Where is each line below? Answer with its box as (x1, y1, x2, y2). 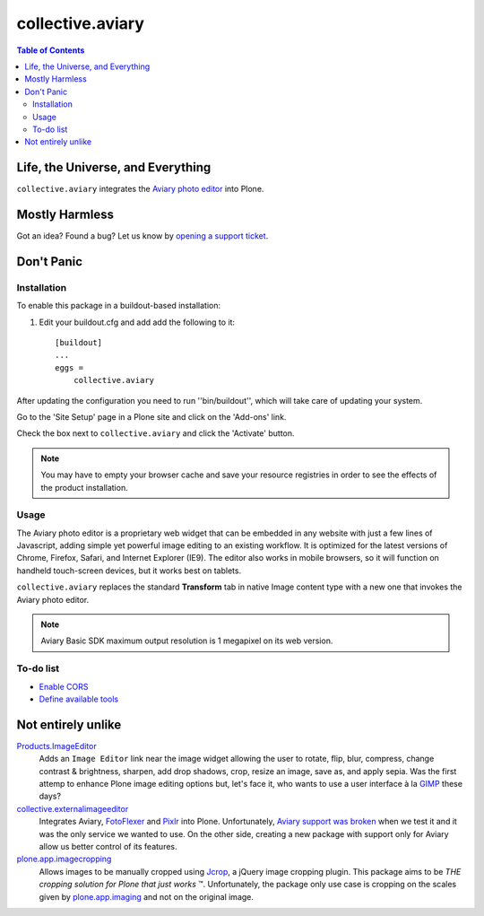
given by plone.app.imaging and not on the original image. (39, 891, 255, 902)
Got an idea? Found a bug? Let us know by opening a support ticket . (16, 231, 269, 241)
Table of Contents (16, 45, 85, 56)
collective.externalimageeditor (16, 803, 129, 814)
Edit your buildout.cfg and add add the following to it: (39, 317, 236, 327)
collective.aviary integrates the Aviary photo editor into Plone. (16, 184, 264, 195)
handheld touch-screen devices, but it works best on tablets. (16, 565, 242, 576)
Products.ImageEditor (16, 740, 98, 751)
